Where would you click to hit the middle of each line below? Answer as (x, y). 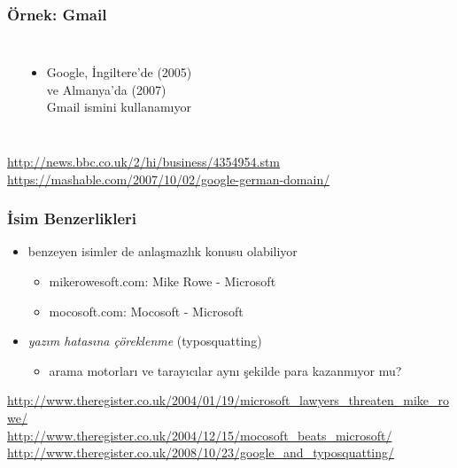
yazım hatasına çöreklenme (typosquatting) (145, 341)
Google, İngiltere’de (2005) (119, 72)
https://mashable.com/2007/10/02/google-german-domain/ (169, 179)
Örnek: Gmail (57, 14)
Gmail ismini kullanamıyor (119, 107)
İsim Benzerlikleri (72, 218)
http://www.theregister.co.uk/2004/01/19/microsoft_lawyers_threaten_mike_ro (228, 400)
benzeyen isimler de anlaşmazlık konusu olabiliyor (163, 251)
